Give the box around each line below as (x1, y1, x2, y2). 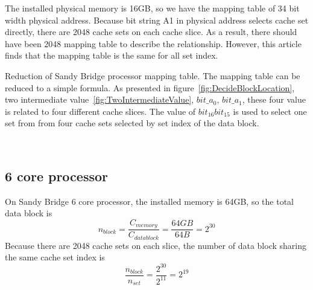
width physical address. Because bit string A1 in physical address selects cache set (5, 13, 309, 26)
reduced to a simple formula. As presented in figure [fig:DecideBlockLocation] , (5, 81, 295, 94)
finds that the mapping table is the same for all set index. (5, 49, 218, 62)
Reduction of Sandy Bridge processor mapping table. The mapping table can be (5, 69, 300, 82)
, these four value (242, 93, 306, 106)
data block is (5, 207, 52, 219)
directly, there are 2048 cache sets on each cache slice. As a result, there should (5, 25, 297, 38)
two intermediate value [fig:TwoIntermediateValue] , (5, 93, 194, 106)
